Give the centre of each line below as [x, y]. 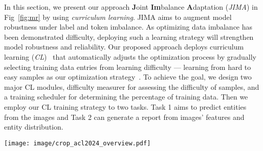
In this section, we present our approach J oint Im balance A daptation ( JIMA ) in [131, 7]
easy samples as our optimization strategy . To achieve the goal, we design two [128, 77]
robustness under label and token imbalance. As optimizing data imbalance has [128, 27]
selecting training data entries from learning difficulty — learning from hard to [128, 67]
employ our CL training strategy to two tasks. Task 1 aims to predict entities [125, 106]
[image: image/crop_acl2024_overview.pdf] [78, 143]
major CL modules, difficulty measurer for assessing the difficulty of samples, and [132, 86]
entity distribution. [34, 127]
